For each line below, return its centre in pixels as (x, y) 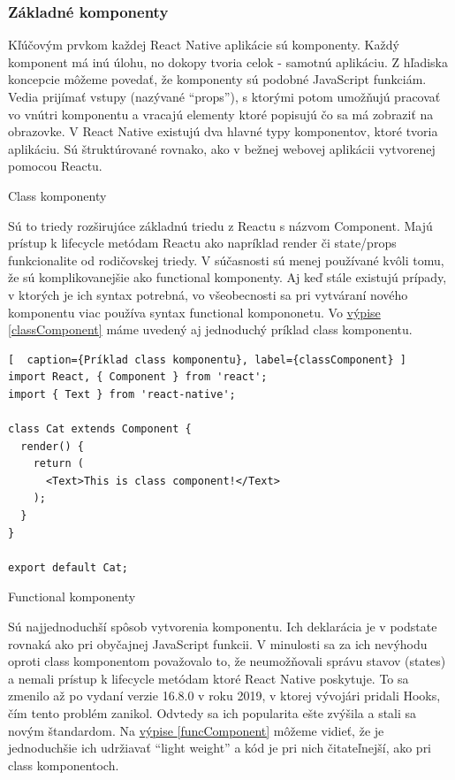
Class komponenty (57, 195)
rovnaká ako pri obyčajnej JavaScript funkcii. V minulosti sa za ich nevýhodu (218, 643)
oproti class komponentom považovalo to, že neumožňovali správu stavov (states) (227, 661)
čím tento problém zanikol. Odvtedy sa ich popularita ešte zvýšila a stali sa (212, 713)
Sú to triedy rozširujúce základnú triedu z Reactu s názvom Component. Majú (220, 225)
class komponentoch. (64, 765)
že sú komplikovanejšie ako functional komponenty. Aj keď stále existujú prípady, (227, 277)
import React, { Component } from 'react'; (138, 377)
